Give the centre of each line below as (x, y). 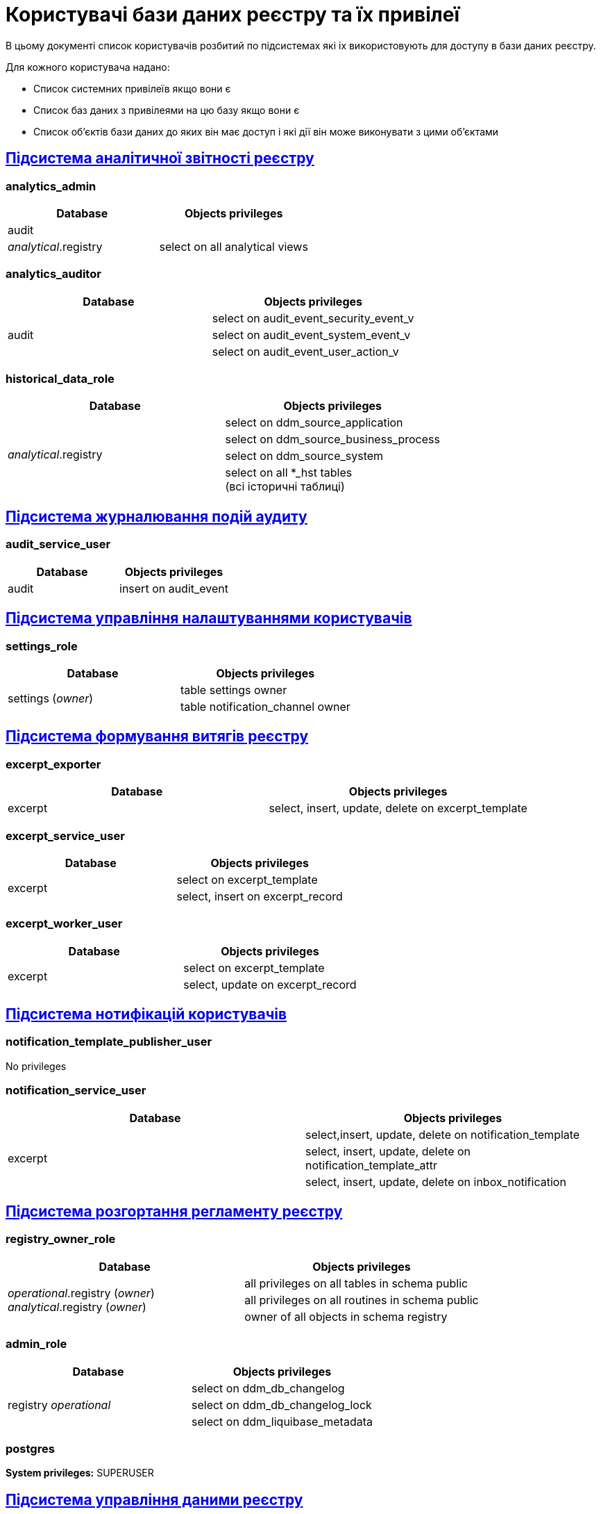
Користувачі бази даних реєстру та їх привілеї (232, 15)
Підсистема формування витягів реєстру (157, 737)
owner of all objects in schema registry (346, 1316)
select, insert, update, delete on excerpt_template (398, 808)
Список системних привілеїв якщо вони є (132, 88)
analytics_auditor (53, 274)
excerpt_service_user (65, 836)
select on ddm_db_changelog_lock (282, 1405)
